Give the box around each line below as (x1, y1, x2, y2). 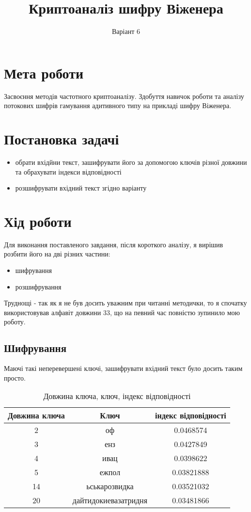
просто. (4, 372, 26, 383)
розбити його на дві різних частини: (4, 249, 110, 259)
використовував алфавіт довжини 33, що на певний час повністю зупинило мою (4, 307, 240, 317)
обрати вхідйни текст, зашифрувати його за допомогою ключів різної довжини (15, 157, 247, 167)
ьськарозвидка (86, 480, 134, 492)
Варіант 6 (112, 26, 140, 36)
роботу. (4, 317, 26, 327)
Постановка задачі (4, 129, 119, 149)
